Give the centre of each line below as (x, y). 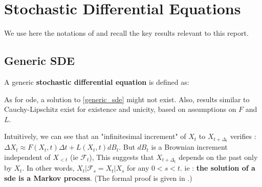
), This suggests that (122, 157)
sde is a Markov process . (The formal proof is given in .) (98, 178)
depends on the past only (218, 157)
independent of (27, 157)
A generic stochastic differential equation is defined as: (97, 81)
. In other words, (48, 168)
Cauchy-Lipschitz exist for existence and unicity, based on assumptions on (120, 109)
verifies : (243, 136)
